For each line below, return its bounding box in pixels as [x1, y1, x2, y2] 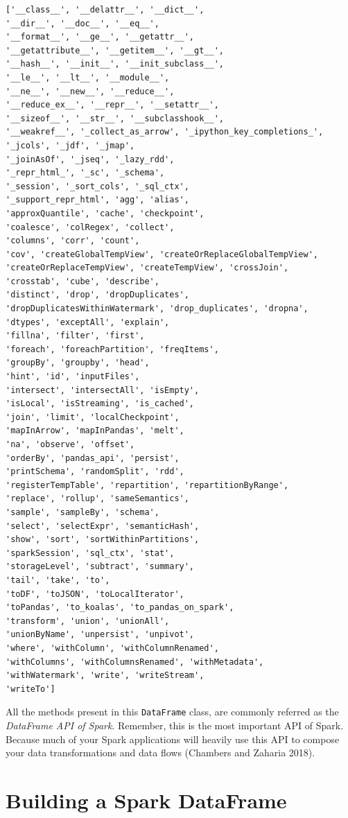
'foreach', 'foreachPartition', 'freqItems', [6, 344, 219, 354]
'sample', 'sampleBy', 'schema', [6, 507, 159, 517]
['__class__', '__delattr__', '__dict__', [6, 5, 205, 15]
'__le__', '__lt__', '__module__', [6, 72, 170, 82]
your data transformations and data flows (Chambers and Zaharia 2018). [6, 745, 315, 760]
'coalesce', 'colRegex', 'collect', [6, 222, 175, 232]
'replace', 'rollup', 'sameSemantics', [6, 494, 189, 504]
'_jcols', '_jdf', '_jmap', [6, 140, 135, 150]
